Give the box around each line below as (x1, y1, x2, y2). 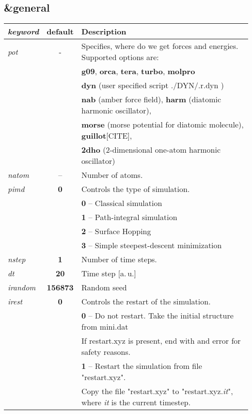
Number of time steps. (81, 254, 157, 265)
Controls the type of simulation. (81, 183, 190, 195)
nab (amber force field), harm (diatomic (81, 94, 221, 105)
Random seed (81, 282, 127, 293)
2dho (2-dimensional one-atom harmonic (81, 144, 221, 156)
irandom (8, 282, 36, 293)
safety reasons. (81, 346, 131, 358)
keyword (8, 26, 39, 37)
